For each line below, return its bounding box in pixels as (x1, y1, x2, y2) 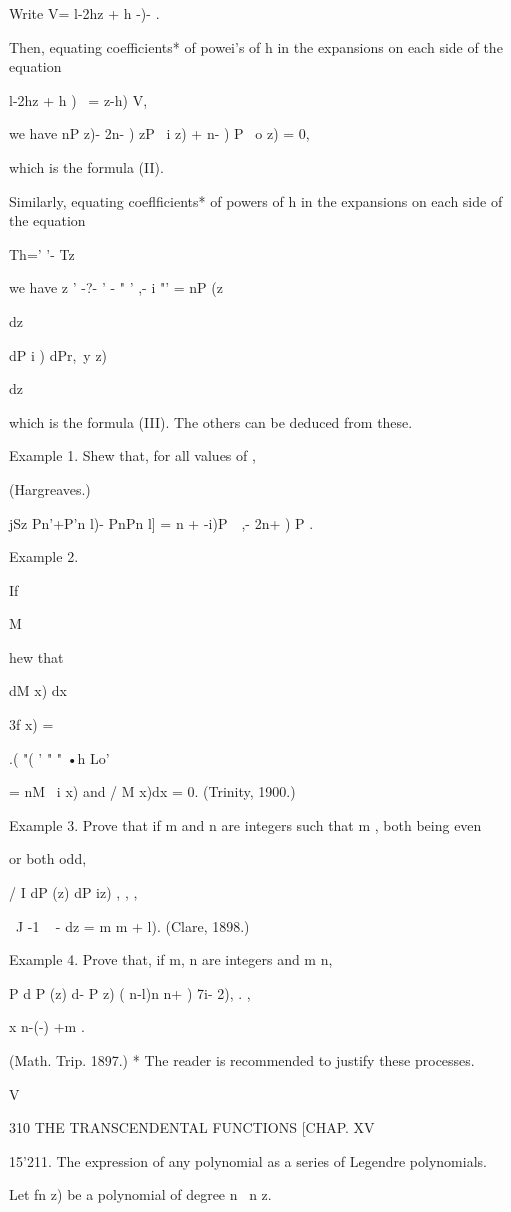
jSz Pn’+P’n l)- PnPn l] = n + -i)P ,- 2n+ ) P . (9, 512, 314, 533)
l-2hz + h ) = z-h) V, (9, 89, 148, 110)
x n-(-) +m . (9, 1016, 85, 1037)
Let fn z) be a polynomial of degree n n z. (9, 1184, 272, 1205)
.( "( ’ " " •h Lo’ (9, 747, 110, 768)
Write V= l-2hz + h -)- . (9, 3, 160, 23)
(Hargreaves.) (9, 478, 91, 499)
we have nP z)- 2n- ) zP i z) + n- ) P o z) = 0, (9, 123, 310, 144)
